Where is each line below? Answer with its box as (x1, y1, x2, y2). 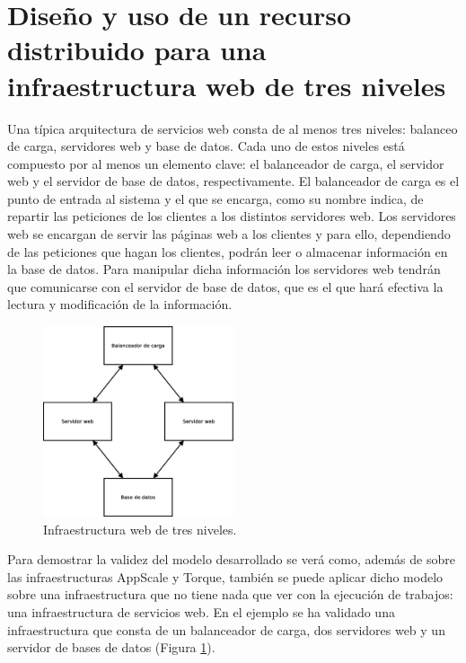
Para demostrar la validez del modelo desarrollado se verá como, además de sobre (7, 550, 455, 569)
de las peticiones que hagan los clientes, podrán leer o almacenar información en (7, 242, 448, 261)
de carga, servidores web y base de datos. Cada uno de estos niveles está (7, 137, 405, 155)
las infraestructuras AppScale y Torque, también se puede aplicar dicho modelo (7, 567, 444, 586)
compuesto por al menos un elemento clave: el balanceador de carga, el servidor (7, 154, 444, 172)
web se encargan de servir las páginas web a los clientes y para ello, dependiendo (7, 225, 451, 243)
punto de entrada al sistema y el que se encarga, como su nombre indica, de (7, 189, 424, 208)
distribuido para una (7, 31, 267, 68)
